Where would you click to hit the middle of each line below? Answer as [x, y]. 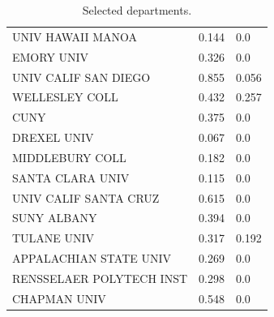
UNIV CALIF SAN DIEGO [81, 77]
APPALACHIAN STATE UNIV [92, 258]
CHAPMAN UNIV [59, 298]
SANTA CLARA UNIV [71, 177]
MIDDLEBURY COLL [69, 157]
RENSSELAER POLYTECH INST [100, 278]
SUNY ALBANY [55, 218]
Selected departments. [137, 10]
